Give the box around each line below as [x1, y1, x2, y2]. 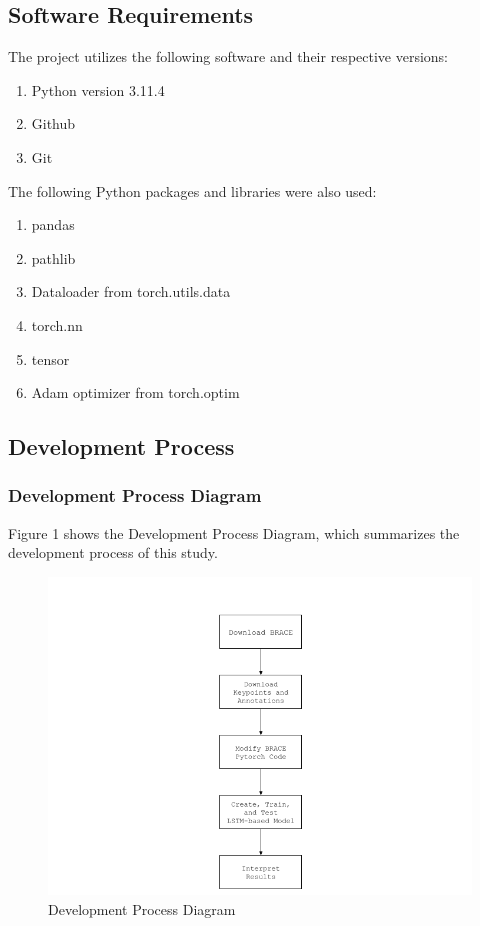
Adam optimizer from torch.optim [31, 382, 240, 403]
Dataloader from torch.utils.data [31, 281, 231, 302]
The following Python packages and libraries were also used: [8, 180, 377, 201]
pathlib [31, 247, 76, 268]
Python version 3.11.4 [31, 79, 165, 100]
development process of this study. [8, 542, 218, 563]
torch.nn [31, 314, 83, 335]
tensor [31, 348, 70, 369]
